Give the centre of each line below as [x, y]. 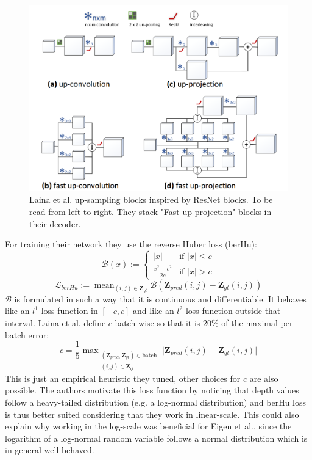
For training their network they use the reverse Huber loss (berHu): [131, 244]
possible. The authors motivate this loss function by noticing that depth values [152, 390]
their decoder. [55, 223]
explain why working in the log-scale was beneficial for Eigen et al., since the [148, 426]
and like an [154, 311]
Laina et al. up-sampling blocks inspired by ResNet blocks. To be [151, 199]
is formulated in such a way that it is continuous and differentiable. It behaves [160, 298]
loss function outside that [233, 311]
